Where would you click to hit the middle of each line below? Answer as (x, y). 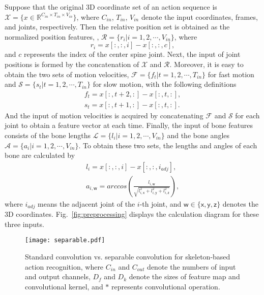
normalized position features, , (52, 36)
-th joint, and (160, 203)
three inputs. (24, 224)
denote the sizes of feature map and (184, 276)
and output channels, (58, 276)
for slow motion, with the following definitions (165, 84)
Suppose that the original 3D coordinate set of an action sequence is (111, 7)
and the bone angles (198, 135)
